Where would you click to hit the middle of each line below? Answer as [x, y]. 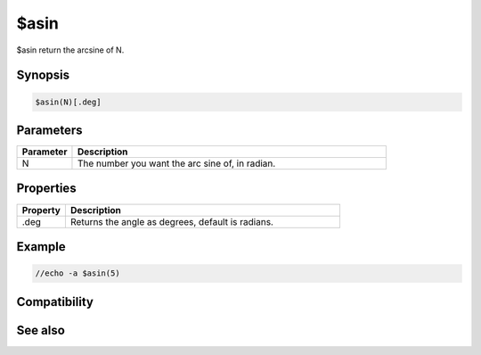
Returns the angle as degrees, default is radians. [171, 221]
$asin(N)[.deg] [68, 102]
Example [41, 247]
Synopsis [43, 75]
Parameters [49, 130]
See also [41, 330]
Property [41, 210]
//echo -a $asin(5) [77, 273]
